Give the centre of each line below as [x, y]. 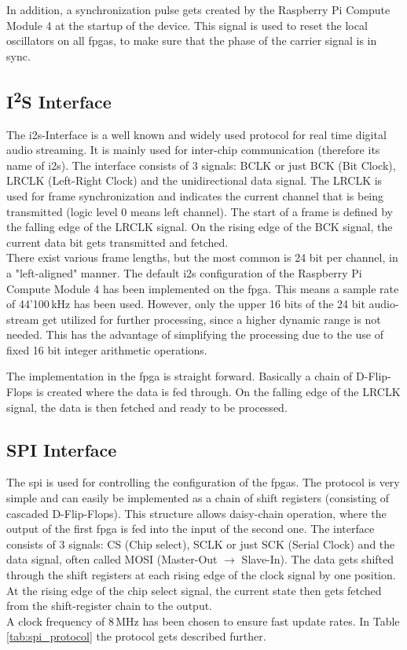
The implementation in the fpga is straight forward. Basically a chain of [180, 376]
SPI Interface [62, 449]
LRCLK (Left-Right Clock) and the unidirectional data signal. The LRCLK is [194, 180]
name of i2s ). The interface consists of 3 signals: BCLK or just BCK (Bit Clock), [201, 165]
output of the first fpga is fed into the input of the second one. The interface [191, 529]
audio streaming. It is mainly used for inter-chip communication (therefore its [193, 150]
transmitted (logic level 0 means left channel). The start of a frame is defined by [200, 211]
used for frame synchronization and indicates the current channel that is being [195, 195]
